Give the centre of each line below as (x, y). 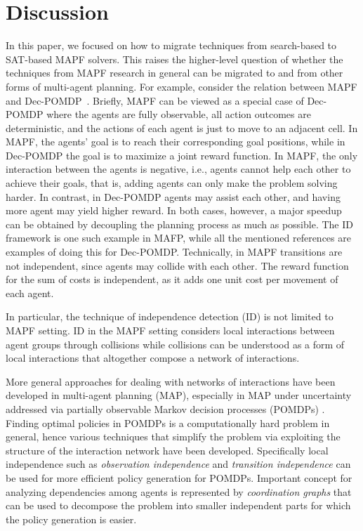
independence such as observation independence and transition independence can (178, 464)
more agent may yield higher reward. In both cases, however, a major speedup (174, 210)
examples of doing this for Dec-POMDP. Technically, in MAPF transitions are (174, 252)
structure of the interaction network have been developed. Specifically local (167, 450)
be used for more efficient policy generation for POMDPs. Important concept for (179, 477)
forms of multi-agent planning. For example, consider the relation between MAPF (181, 86)
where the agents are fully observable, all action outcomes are (179, 114)
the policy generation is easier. (71, 519)
